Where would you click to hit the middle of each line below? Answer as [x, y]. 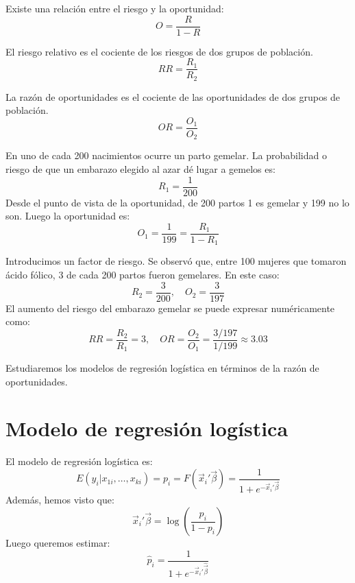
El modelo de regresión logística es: [79, 461]
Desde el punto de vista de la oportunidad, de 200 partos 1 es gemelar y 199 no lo [177, 202]
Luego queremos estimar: [58, 543]
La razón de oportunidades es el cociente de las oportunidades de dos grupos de [173, 96]
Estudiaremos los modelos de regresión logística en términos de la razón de [162, 367]
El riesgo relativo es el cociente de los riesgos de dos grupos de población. [159, 51]
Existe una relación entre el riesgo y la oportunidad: [115, 8]
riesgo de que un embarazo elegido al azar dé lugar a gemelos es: [140, 169]
